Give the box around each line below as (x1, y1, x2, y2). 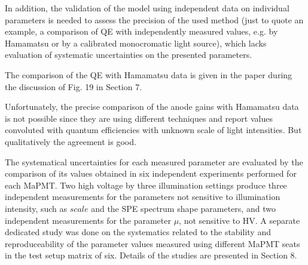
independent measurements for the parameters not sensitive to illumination (5, 190, 280, 203)
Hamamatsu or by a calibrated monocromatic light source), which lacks (5, 36, 267, 49)
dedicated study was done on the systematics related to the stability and (5, 226, 271, 238)
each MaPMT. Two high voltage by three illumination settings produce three (5, 178, 287, 191)
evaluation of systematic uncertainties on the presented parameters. (5, 48, 252, 61)
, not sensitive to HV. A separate (179, 214, 300, 226)
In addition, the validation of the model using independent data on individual (5, 2, 289, 14)
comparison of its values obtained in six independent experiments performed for (5, 167, 297, 180)
